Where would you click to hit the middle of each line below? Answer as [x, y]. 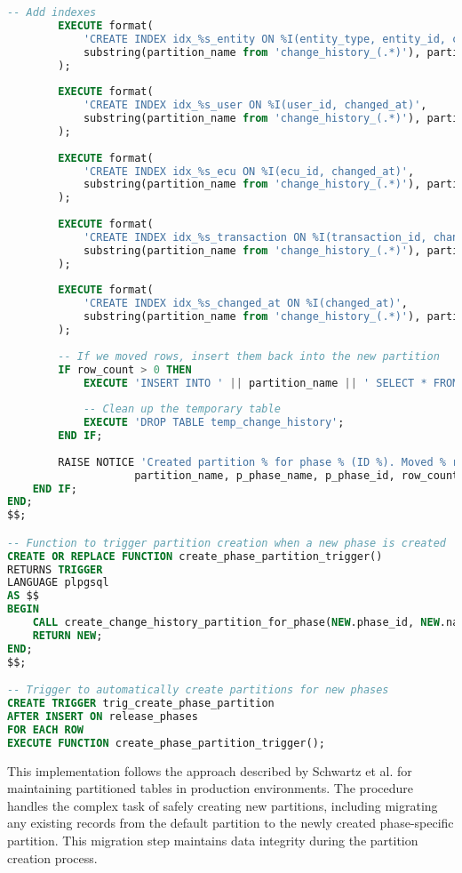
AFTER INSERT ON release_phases [103, 716]
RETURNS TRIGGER [55, 569]
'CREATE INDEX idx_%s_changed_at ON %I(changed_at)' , [246, 304]
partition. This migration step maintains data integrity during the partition [213, 840]
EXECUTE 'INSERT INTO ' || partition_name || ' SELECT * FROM [271, 383]
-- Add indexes [52, 12]
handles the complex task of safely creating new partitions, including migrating [223, 805]
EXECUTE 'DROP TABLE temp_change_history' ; [214, 423]
